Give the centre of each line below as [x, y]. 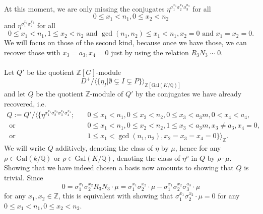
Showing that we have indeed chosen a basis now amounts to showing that [119, 168]
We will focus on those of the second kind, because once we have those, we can [125, 42]
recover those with [32, 52]
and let [15, 93]
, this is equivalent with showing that [116, 196]
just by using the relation [150, 52]
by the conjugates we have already [189, 93]
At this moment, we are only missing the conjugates [84, 8]
